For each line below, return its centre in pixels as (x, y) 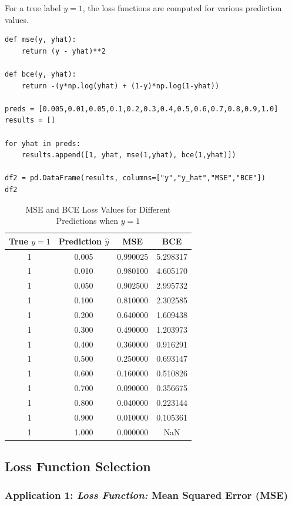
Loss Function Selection (78, 466)
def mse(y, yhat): (41, 40)
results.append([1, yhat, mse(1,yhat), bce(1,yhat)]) (129, 155)
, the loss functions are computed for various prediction (182, 8)
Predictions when (87, 221)
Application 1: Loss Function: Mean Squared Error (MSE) (146, 495)
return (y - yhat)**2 (63, 51)
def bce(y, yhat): (41, 74)
